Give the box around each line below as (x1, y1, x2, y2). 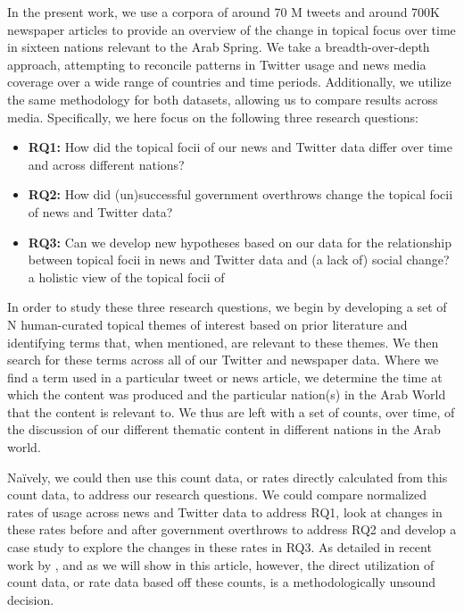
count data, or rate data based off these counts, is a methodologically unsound (7, 573, 435, 591)
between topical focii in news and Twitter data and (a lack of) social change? (28, 250, 450, 269)
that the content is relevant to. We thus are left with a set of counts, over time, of (7, 402, 455, 421)
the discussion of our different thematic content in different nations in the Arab (7, 420, 441, 439)
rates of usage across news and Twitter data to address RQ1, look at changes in (7, 502, 443, 521)
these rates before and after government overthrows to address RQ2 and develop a (7, 520, 457, 539)
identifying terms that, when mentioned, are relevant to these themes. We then (7, 332, 439, 351)
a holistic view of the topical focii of (28, 267, 225, 286)
